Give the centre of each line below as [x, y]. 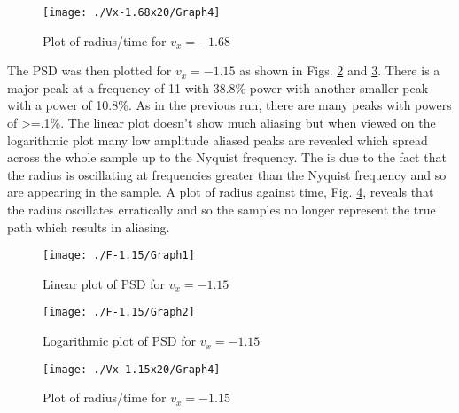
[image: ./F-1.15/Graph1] [119, 256]
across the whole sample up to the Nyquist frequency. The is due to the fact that [227, 157]
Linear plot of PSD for [104, 283]
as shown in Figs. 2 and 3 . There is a [340, 70]
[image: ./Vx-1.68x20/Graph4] [132, 12]
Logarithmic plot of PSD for [119, 341]
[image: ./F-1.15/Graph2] [119, 312]
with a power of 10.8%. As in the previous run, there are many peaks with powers [229, 105]
